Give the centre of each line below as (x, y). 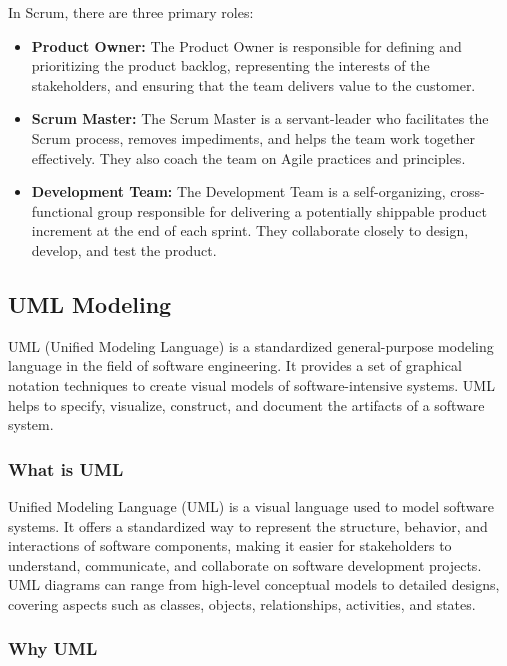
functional (62, 210)
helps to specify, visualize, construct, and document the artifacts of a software (246, 404)
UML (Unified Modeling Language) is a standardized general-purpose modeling (251, 345)
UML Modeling (90, 303)
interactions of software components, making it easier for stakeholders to (230, 545)
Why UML (53, 648)
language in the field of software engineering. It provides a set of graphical (235, 365)
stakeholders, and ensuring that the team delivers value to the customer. (253, 84)
